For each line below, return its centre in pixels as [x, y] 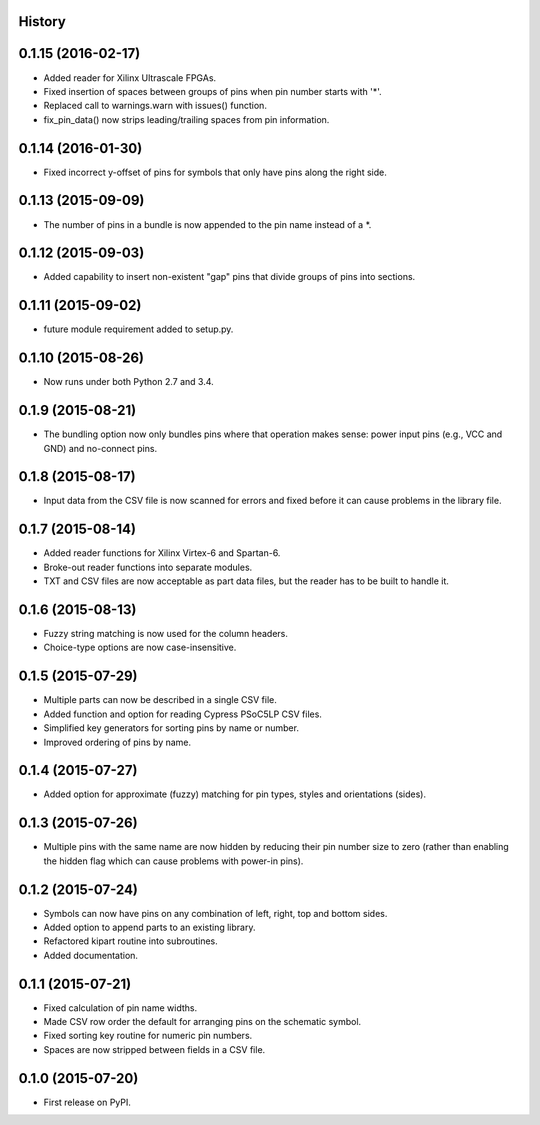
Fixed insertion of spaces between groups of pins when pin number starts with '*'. [212, 91]
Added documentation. [91, 955]
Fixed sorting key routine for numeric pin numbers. [148, 1036]
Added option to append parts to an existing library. [149, 927]
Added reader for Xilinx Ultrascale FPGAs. [130, 77]
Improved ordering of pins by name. [117, 742]
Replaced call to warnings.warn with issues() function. [155, 106]
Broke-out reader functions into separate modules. [148, 567]
